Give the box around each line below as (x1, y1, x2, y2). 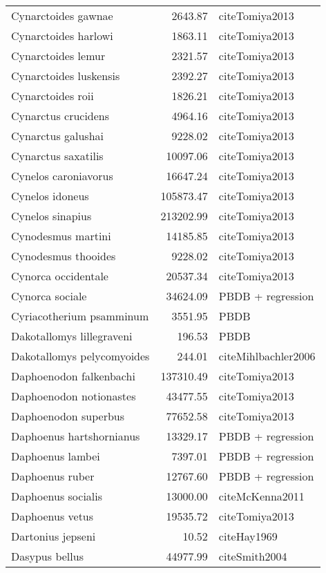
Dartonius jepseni (11, 528, 96, 544)
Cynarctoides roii (11, 88, 94, 104)
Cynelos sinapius (11, 208, 92, 224)
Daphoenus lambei (11, 448, 100, 464)
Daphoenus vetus (11, 508, 94, 524)
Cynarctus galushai (11, 128, 104, 144)
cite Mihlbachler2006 (218, 348, 316, 364)
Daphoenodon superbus (11, 408, 125, 424)
